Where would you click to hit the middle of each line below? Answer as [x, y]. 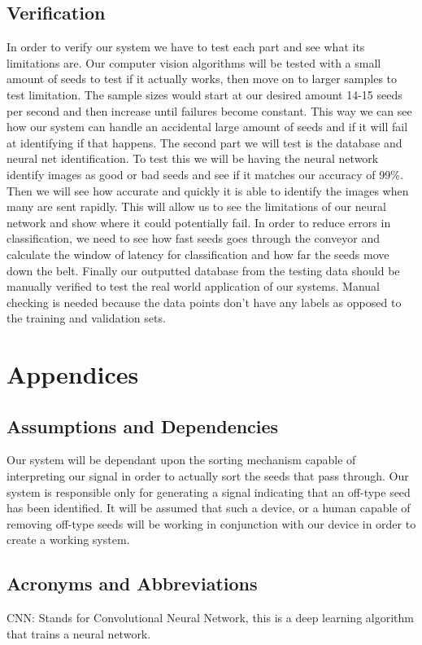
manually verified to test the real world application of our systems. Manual [193, 286]
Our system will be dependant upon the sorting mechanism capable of [181, 460]
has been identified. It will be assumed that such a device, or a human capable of [209, 508]
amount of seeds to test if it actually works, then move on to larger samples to [202, 79]
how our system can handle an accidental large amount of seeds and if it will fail [207, 127]
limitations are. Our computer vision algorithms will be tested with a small [194, 62]
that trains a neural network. [79, 633]
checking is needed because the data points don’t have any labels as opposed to [204, 302]
